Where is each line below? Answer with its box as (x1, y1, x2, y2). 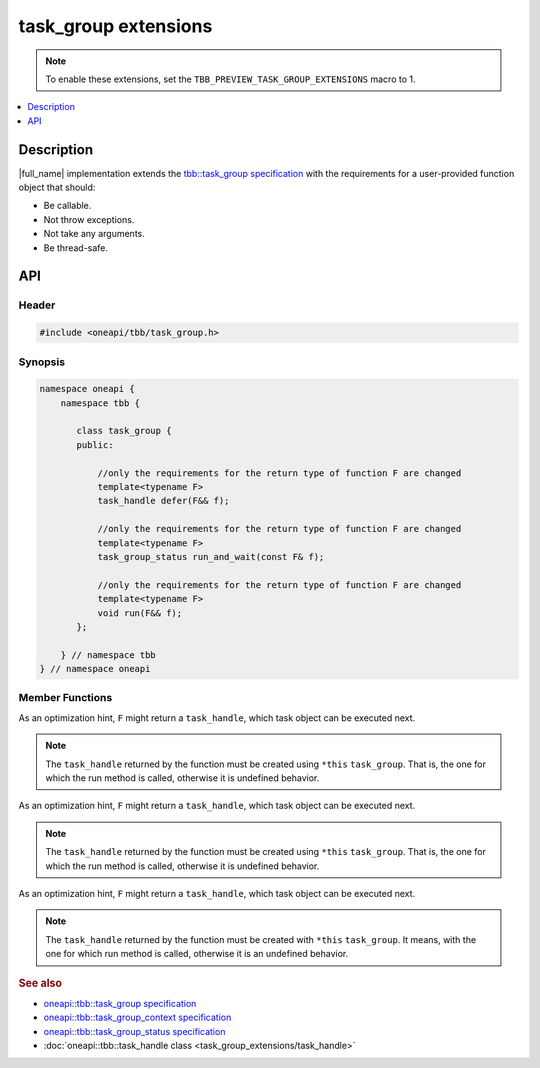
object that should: (18, 181, 96, 194)
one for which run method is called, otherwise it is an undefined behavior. (45, 948, 349, 960)
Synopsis (18, 355, 65, 369)
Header (18, 298, 56, 312)
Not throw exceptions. (43, 213, 135, 225)
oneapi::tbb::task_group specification (43, 997, 197, 1009)
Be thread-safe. (43, 241, 109, 254)
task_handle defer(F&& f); (97, 495, 230, 507)
